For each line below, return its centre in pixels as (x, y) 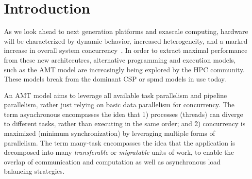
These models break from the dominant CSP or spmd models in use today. (115, 79)
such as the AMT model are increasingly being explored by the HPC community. (124, 69)
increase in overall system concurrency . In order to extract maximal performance (126, 50)
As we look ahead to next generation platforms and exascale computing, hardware (126, 31)
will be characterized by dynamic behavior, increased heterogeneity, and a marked (126, 41)
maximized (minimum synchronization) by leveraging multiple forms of (109, 133)
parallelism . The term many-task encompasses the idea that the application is (120, 142)
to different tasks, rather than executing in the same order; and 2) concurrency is (125, 123)
